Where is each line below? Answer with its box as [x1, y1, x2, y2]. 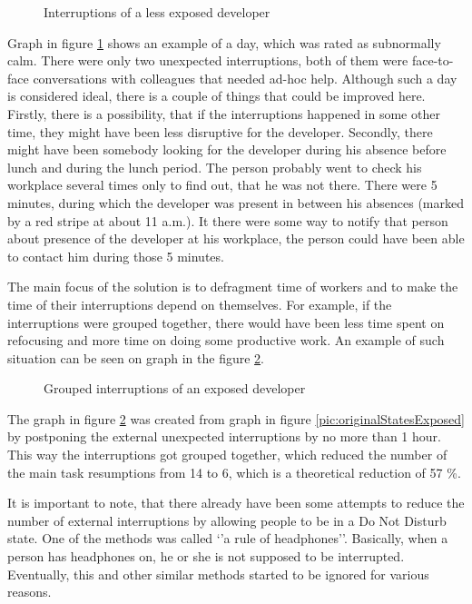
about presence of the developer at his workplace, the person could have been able [7, 229, 465, 248]
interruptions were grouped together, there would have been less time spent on [7, 312, 445, 332]
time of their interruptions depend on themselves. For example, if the [7, 294, 392, 313]
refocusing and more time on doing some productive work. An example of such [7, 331, 445, 350]
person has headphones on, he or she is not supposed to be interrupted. [7, 547, 405, 566]
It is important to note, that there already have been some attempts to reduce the [7, 493, 465, 512]
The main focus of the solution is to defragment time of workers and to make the [7, 277, 458, 296]
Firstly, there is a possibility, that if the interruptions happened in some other [7, 104, 440, 123]
